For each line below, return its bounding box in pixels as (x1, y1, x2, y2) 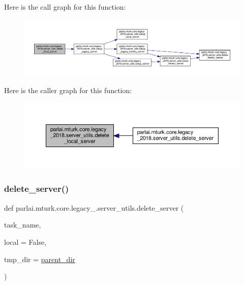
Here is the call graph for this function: (4, 2, 126, 12)
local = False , (4, 236, 47, 247)
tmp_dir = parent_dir (4, 253, 75, 264)
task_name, (4, 219, 41, 230)
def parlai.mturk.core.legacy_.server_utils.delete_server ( (4, 202, 184, 213)
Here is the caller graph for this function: (4, 85, 132, 96)
